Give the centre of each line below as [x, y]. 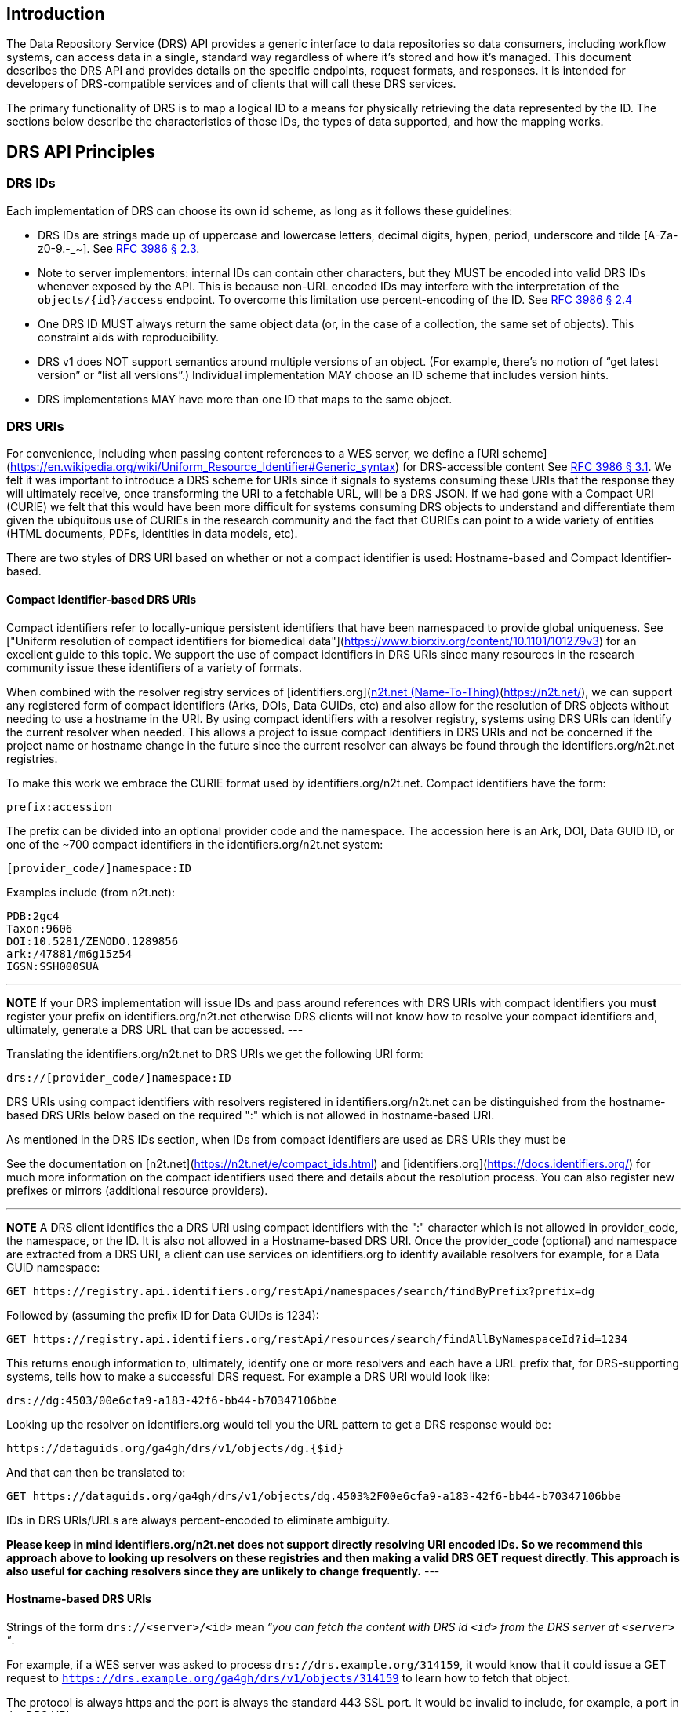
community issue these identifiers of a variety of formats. [154, 667]
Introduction [56, 14]
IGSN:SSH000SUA [53, 966]
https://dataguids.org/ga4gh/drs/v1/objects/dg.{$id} [175, 1448]
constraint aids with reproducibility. [129, 337]
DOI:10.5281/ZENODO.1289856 [93, 941]
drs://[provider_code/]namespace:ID [119, 1077]
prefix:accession [59, 807]
